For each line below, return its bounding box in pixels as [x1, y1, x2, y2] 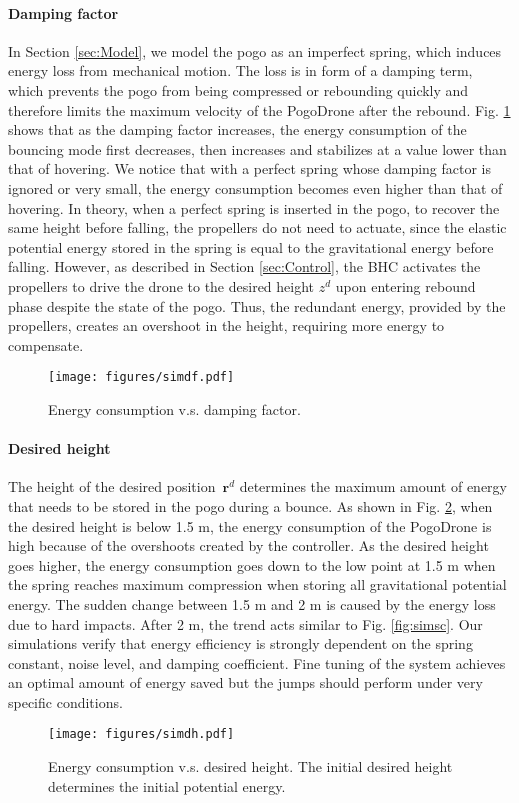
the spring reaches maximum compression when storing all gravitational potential [8, 574, 507, 595]
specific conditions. [8, 691, 123, 712]
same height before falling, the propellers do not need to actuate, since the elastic [8, 217, 507, 238]
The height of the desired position [8, 476, 216, 497]
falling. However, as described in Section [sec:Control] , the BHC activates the [8, 256, 481, 277]
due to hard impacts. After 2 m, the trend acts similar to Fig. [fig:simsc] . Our [8, 613, 483, 634]
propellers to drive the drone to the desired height [8, 275, 315, 296]
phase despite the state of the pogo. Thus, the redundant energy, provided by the [8, 295, 506, 316]
